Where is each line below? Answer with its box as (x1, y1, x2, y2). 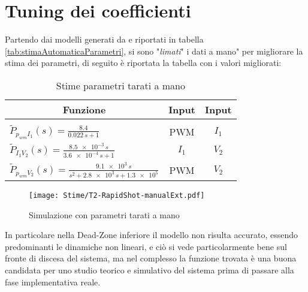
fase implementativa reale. (5, 275, 101, 288)
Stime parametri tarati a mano (56, 78, 185, 92)
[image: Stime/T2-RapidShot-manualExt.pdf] (29, 191, 205, 200)
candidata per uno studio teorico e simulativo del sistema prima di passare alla (5, 263, 294, 276)
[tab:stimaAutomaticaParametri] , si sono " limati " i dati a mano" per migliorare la (5, 44, 303, 57)
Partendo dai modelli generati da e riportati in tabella (5, 33, 204, 46)
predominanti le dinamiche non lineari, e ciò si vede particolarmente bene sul (5, 240, 287, 252)
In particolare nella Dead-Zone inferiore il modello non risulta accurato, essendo (5, 228, 298, 241)
